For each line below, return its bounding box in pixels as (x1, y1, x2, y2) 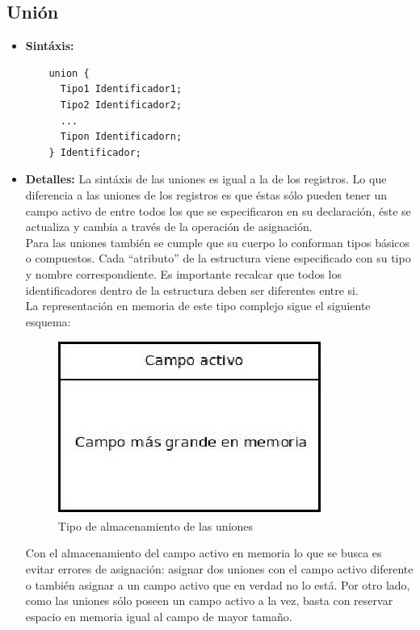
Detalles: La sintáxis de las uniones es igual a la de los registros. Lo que (25, 170, 387, 187)
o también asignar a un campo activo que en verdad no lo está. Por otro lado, (25, 576, 410, 593)
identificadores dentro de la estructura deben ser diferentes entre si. (25, 281, 359, 298)
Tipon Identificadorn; (60, 131, 183, 143)
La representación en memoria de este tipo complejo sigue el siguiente (25, 297, 371, 314)
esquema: (25, 313, 71, 330)
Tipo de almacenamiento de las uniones (57, 517, 254, 534)
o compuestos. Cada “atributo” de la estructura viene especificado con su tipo (25, 250, 411, 267)
